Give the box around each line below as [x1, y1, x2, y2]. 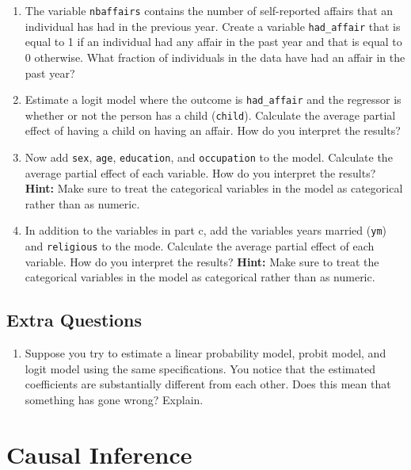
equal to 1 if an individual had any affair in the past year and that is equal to [25, 33, 402, 50]
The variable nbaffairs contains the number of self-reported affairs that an [25, 2, 394, 18]
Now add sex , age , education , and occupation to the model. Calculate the [25, 149, 393, 165]
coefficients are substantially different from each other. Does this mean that [25, 376, 391, 392]
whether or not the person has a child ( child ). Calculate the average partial [25, 106, 396, 123]
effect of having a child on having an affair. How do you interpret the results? [25, 122, 401, 139]
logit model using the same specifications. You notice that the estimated [25, 360, 375, 376]
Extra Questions [6, 308, 143, 332]
